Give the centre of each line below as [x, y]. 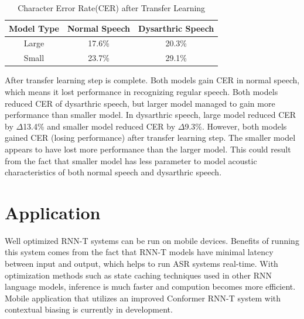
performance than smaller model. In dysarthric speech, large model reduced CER [151, 115]
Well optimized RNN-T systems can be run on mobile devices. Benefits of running [152, 240]
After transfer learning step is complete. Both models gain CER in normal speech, [152, 80]
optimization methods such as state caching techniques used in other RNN [139, 275]
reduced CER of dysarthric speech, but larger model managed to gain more [140, 103]
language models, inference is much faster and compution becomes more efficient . [150, 286]
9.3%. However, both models [236, 126]
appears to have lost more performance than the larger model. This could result [148, 149]
